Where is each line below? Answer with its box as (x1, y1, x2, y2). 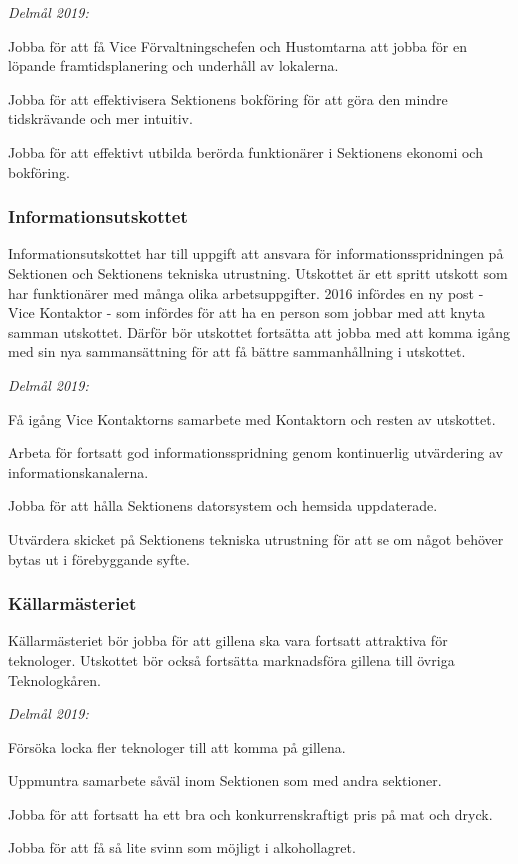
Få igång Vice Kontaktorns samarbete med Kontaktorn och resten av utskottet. (8, 408, 496, 429)
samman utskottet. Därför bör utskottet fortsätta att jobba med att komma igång (8, 321, 510, 342)
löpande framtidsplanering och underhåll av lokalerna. (8, 55, 339, 76)
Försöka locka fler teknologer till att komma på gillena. (8, 736, 346, 757)
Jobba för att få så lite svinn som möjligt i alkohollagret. (8, 837, 356, 858)
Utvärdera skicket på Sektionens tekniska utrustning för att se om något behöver (8, 528, 504, 549)
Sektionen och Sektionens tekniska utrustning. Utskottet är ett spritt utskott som (8, 262, 508, 283)
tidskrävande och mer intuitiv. (8, 108, 193, 129)
